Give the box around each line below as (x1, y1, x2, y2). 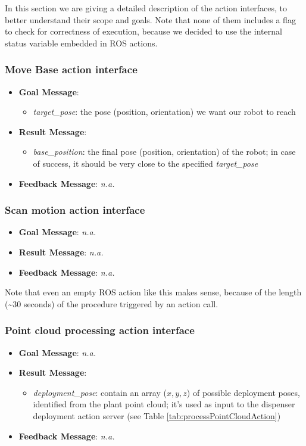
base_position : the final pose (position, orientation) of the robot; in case (33, 145, 296, 158)
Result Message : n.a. (18, 245, 104, 258)
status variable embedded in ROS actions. (5, 36, 158, 49)
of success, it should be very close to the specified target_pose (33, 157, 258, 169)
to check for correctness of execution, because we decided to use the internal (5, 25, 282, 38)
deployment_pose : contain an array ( (33, 386, 167, 398)
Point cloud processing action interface (5, 323, 195, 338)
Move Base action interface (5, 62, 138, 77)
